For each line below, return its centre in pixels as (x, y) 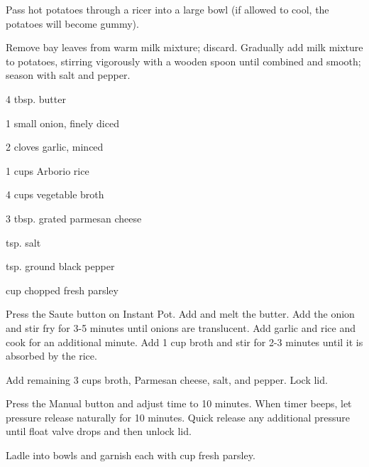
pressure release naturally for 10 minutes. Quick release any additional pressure (178, 417)
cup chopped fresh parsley (62, 290)
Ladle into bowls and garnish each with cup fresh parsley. (131, 455)
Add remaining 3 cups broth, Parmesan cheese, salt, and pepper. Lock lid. (167, 379)
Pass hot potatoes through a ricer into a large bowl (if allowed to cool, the (167, 9)
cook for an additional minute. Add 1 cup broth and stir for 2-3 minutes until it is (184, 342)
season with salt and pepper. (68, 75)
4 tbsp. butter (36, 98)
